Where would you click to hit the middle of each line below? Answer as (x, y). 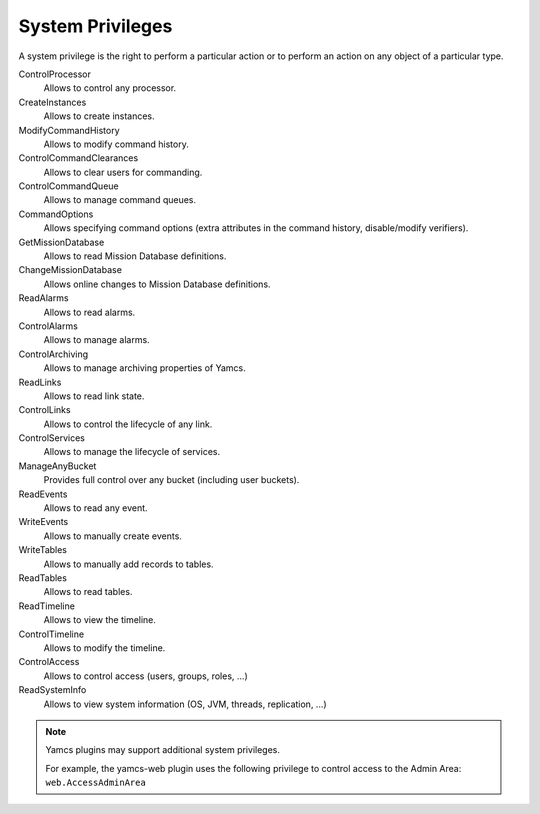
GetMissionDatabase (61, 242)
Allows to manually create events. (112, 536)
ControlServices (51, 438)
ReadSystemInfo (52, 690)
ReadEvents (43, 494)
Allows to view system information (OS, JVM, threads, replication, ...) (185, 704)
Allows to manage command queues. (120, 200)
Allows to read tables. (88, 592)
